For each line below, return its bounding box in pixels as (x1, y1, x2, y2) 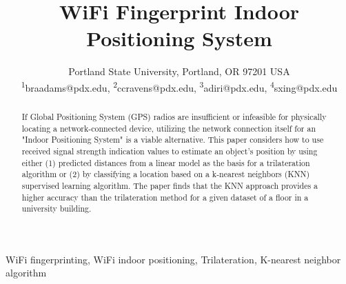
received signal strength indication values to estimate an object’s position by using (21, 145, 318, 156)
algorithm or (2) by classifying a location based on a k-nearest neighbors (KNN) (21, 168, 310, 180)
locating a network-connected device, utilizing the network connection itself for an (21, 122, 316, 134)
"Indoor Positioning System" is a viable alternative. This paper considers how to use (21, 134, 324, 145)
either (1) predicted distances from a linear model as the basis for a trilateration (21, 156, 310, 168)
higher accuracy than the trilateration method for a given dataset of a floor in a (21, 191, 309, 203)
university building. (21, 203, 92, 214)
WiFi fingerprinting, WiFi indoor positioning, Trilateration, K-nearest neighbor (6, 252, 341, 266)
